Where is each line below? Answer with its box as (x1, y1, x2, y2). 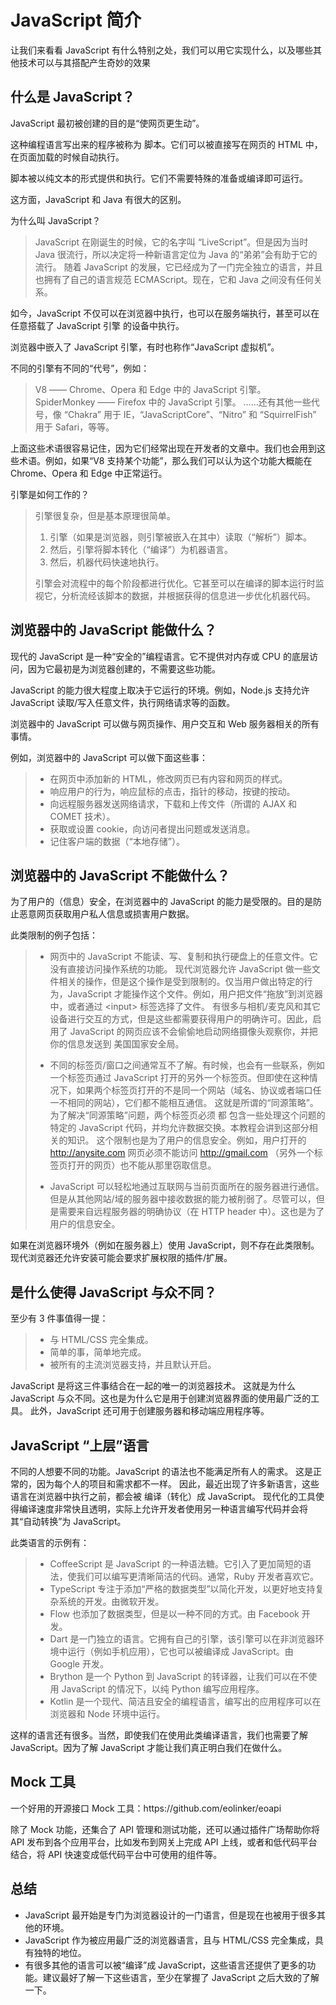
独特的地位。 (33, 1946, 87, 1958)
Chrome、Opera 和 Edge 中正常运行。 (10, 467, 168, 479)
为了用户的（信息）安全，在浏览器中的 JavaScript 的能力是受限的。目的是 (10, 896, 314, 908)
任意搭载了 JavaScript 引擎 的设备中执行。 (10, 319, 185, 331)
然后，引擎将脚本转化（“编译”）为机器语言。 (49, 543, 233, 555)
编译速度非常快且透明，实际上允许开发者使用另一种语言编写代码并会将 (18, 1503, 308, 1515)
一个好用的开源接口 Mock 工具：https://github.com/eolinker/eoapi (10, 1802, 282, 1814)
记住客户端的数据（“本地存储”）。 (49, 835, 185, 847)
